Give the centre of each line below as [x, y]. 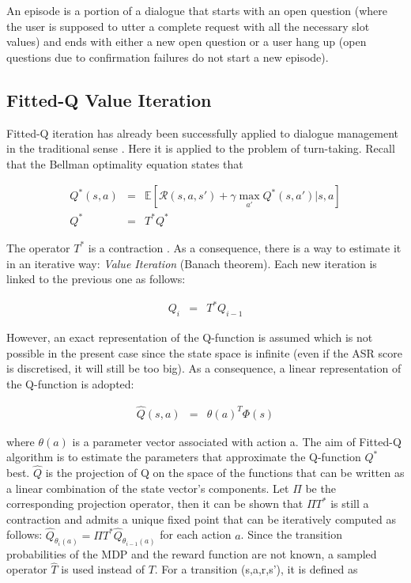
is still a [350, 503]
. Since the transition [292, 534]
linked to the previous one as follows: [96, 279]
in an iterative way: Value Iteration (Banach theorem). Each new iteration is [192, 263]
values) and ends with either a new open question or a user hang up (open [187, 42]
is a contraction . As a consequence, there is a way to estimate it [245, 247]
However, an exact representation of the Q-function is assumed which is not [190, 337]
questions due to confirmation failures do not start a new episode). [168, 57]
